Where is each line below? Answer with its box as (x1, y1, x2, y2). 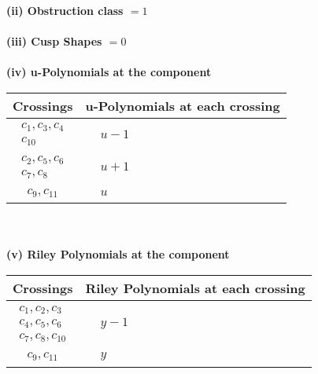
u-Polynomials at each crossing (85, 96, 280, 115)
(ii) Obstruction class (6, 2, 124, 18)
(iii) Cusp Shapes (6, 33, 102, 49)
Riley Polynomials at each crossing (85, 279, 305, 298)
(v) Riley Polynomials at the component (6, 246, 230, 262)
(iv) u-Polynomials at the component (6, 64, 212, 80)
